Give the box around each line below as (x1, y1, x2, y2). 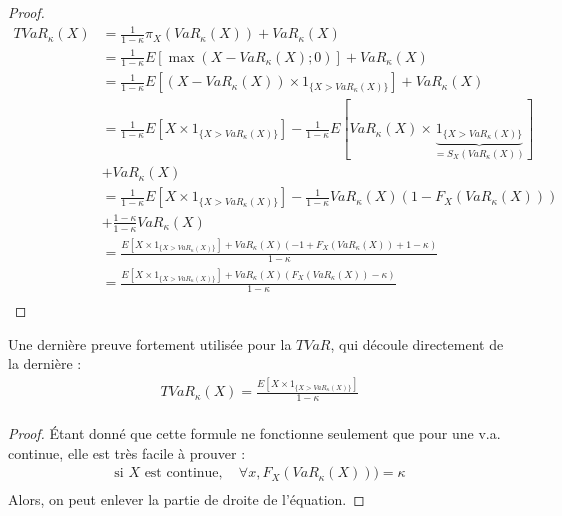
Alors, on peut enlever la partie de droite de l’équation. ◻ (8, 489, 365, 510)
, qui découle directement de (330, 333, 504, 354)
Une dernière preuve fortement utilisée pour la (8, 333, 292, 354)
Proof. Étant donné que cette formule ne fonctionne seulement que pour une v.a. (8, 423, 501, 444)
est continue (144, 466, 219, 481)
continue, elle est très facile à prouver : (8, 442, 246, 463)
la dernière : (8, 353, 82, 374)
